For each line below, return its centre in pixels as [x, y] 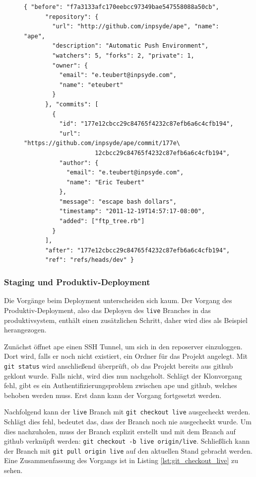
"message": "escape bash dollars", [118, 201]
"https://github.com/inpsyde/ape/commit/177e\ [102, 143]
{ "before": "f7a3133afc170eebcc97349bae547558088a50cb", [122, 7]
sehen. [13, 470]
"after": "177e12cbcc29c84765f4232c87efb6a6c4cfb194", [137, 250]
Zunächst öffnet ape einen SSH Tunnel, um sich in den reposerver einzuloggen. [123, 346]
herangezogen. [25, 330]
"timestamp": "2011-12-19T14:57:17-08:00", [132, 211]
